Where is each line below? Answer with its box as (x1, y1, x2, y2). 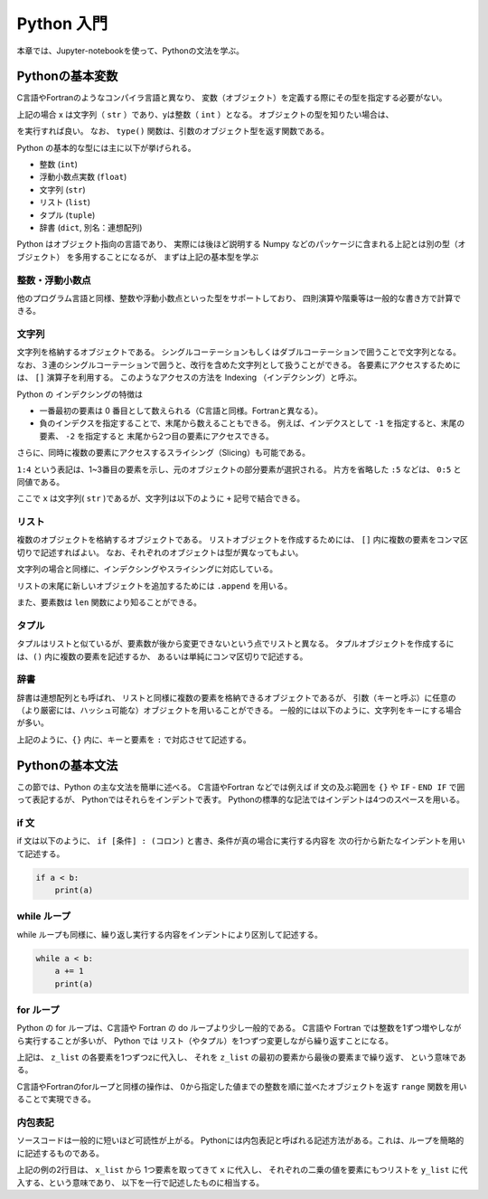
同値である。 (16, 476, 65, 487)
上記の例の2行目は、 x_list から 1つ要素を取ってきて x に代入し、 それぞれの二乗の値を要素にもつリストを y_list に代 (16, 1165, 468, 1175)
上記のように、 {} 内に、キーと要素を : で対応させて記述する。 (16, 733, 252, 745)
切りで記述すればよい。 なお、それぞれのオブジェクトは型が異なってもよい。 (16, 547, 304, 558)
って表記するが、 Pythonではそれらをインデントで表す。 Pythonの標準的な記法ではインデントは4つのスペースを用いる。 (16, 794, 465, 805)
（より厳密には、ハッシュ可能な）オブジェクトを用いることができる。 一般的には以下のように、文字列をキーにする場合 (16, 705, 463, 716)
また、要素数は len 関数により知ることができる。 (16, 597, 202, 608)
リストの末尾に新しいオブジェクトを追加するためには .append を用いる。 (16, 580, 293, 591)
